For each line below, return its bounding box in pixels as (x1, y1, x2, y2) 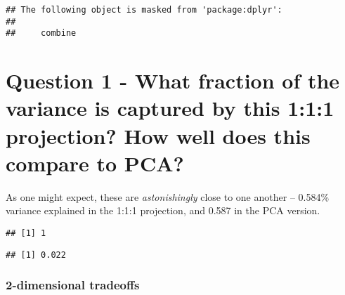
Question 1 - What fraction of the (6, 66, 340, 95)
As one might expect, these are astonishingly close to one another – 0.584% (6, 189, 330, 204)
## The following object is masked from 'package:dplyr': (6, 5, 282, 15)
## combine (6, 28, 77, 39)
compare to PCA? (6, 148, 184, 177)
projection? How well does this (6, 121, 311, 150)
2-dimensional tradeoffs (6, 276, 140, 294)
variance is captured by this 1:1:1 (6, 93, 334, 122)
